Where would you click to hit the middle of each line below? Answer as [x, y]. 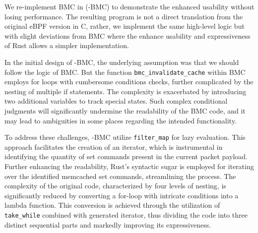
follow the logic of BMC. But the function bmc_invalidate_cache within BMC [125, 72]
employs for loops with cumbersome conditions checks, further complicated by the [129, 82]
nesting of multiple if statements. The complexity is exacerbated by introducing [126, 91]
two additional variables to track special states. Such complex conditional [116, 101]
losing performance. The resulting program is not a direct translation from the [124, 16]
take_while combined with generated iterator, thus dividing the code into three [126, 215]
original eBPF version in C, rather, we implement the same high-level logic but [125, 26]
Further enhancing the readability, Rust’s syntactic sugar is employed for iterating [129, 166]
